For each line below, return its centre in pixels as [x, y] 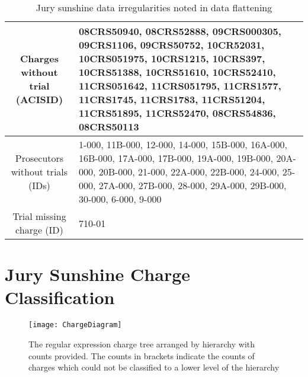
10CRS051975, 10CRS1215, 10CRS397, [172, 58]
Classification [60, 297]
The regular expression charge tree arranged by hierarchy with [142, 344]
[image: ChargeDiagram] [75, 325]
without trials [39, 172]
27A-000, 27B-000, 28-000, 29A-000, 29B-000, [192, 185]
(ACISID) [39, 99]
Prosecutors [39, 158]
